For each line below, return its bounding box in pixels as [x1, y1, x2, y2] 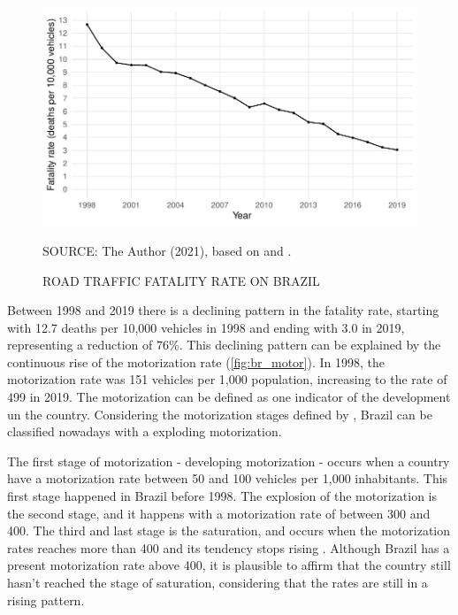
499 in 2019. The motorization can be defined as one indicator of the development [7, 388, 451, 406]
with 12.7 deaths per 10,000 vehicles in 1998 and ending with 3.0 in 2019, [7, 318, 405, 336]
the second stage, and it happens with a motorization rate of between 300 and [7, 504, 431, 522]
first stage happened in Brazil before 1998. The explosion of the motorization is [7, 487, 437, 505]
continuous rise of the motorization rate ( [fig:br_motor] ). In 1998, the [7, 352, 385, 371]
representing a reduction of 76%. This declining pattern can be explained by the [7, 335, 441, 354]
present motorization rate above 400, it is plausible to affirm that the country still [7, 556, 451, 574]
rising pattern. [7, 590, 85, 609]
